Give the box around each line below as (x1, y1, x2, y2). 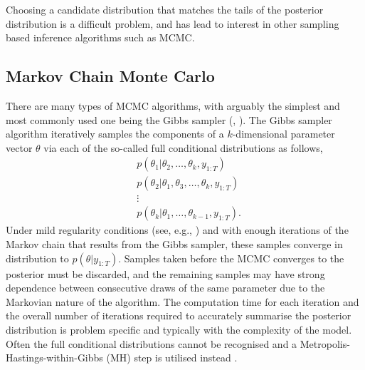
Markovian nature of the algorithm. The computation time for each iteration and (6, 294, 359, 309)
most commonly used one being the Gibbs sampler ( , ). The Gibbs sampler (6, 112, 332, 127)
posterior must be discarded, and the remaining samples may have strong (6, 266, 325, 281)
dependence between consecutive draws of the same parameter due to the (6, 280, 325, 295)
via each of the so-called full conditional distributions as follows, (43, 140, 323, 155)
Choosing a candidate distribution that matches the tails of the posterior (6, 2, 324, 16)
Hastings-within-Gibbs (6, 350, 103, 365)
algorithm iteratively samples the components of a (6, 126, 224, 141)
